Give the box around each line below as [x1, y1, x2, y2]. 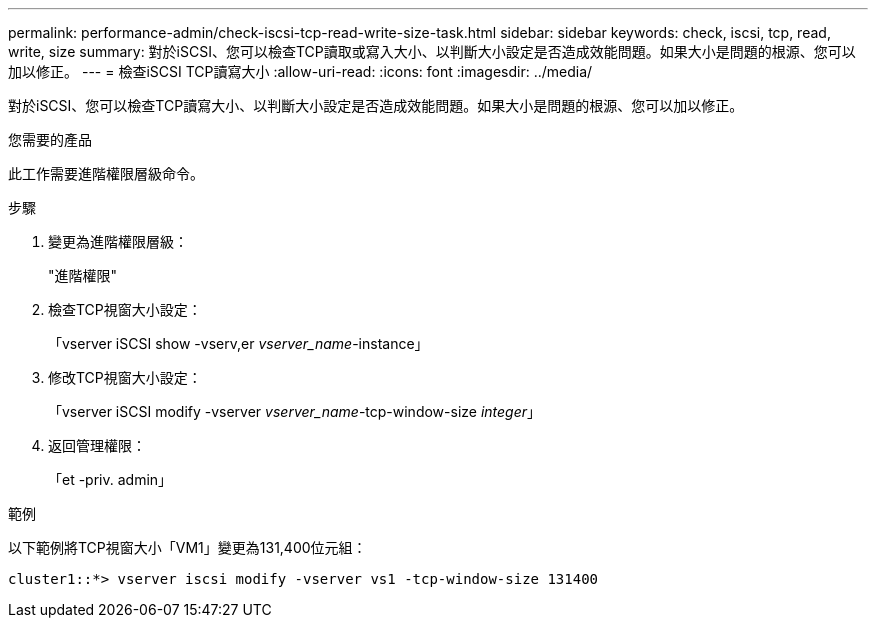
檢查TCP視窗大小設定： [48, 301, 202, 318]
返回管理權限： [48, 437, 146, 454]
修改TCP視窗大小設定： [48, 369, 202, 386]
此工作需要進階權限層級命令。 [8, 165, 204, 182]
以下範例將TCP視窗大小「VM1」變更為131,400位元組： [8, 539, 367, 556]
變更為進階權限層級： [48, 233, 188, 250]
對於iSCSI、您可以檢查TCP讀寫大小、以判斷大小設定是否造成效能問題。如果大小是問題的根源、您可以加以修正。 [8, 97, 744, 114]
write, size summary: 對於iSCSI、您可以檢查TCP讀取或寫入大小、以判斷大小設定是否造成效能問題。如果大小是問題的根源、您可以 [8, 43, 856, 60]
